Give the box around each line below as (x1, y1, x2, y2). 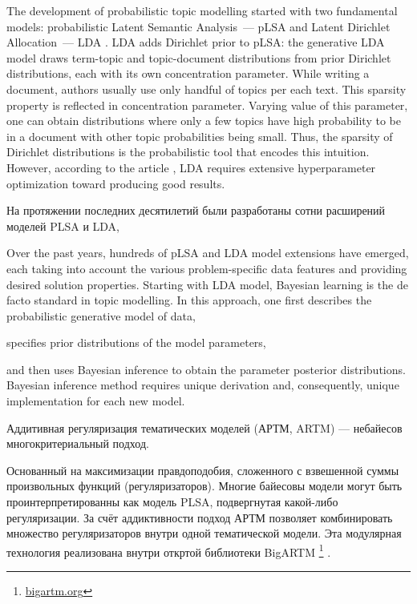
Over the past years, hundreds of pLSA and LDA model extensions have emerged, (6, 244, 409, 261)
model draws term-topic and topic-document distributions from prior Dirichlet (6, 49, 391, 66)
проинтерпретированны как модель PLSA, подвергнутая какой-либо (6, 493, 338, 510)
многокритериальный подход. (6, 435, 149, 452)
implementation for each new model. (6, 393, 185, 409)
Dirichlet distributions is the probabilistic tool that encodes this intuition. (6, 143, 370, 160)
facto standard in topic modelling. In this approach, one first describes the (6, 292, 372, 308)
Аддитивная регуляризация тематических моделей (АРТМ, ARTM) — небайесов (6, 419, 403, 436)
